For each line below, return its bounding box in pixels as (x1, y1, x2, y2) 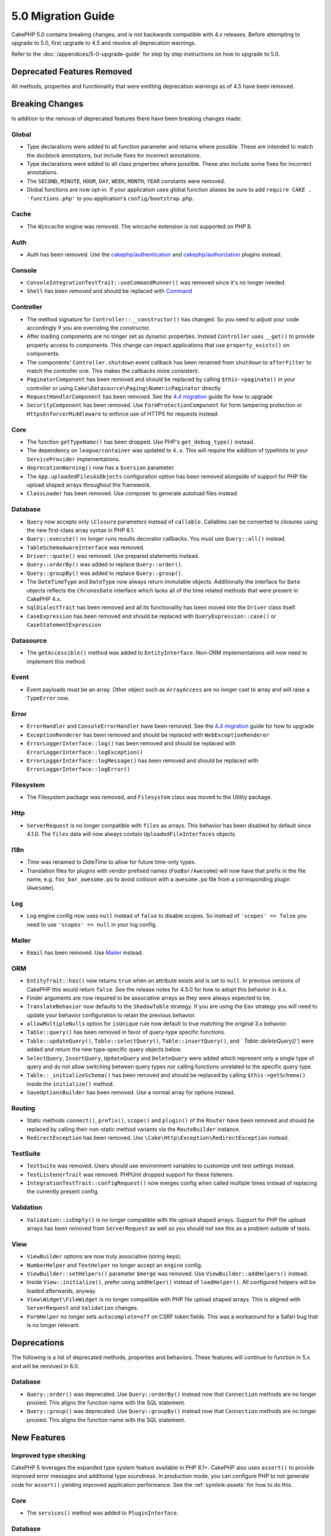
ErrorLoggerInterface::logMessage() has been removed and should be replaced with (26, 756, 259, 764)
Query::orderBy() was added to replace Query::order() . (26, 561, 183, 568)
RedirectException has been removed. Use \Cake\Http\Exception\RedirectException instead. (26, 1134, 289, 1142)
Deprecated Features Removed (11, 66, 132, 77)
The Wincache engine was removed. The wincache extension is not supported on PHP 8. (26, 222, 253, 230)
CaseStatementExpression (26, 621, 101, 629)
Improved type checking (11, 1451, 86, 1459)
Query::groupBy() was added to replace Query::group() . (26, 569, 183, 577)
